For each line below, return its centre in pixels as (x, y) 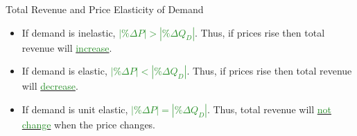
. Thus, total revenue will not (269, 109)
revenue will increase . (67, 47)
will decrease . (50, 86)
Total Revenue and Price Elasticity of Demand (105, 9)
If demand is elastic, (64, 71)
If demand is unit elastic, (75, 109)
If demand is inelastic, (69, 32)
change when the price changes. (89, 124)
